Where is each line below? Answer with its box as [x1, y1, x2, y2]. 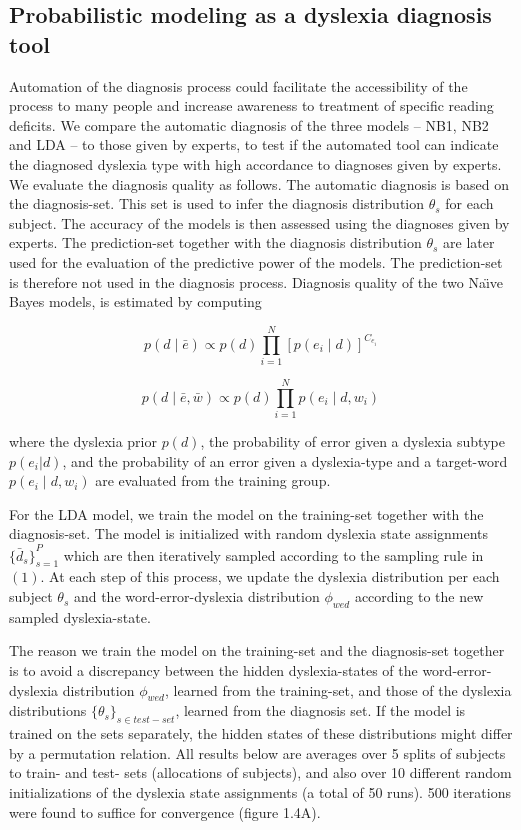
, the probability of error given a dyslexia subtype [200, 430, 505, 451]
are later [443, 232, 495, 253]
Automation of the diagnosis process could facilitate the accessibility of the [9, 75, 468, 96]
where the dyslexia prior [9, 430, 157, 451]
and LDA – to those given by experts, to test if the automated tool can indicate [9, 134, 499, 155]
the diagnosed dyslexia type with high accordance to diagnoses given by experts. [9, 153, 502, 174]
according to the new [354, 586, 484, 607]
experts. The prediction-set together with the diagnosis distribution [9, 232, 422, 253]
